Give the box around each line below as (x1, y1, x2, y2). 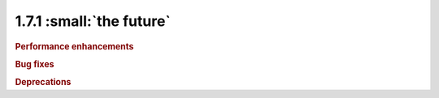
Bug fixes (15, 58, 54, 70)
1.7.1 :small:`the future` (15, 12, 171, 30)
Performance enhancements (15, 40, 134, 52)
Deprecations (15, 77, 72, 88)
